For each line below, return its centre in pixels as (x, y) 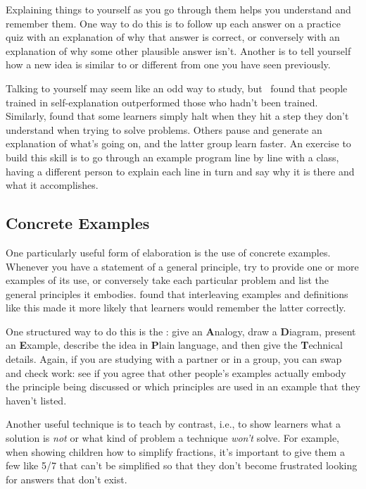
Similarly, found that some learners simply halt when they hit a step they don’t (177, 116)
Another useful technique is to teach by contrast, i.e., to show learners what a (173, 424)
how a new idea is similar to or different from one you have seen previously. (168, 64)
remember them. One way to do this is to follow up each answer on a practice (173, 23)
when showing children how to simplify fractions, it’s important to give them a (175, 451)
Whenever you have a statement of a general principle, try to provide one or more (182, 266)
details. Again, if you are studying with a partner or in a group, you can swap (174, 359)
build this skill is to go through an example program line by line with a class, (172, 157)
